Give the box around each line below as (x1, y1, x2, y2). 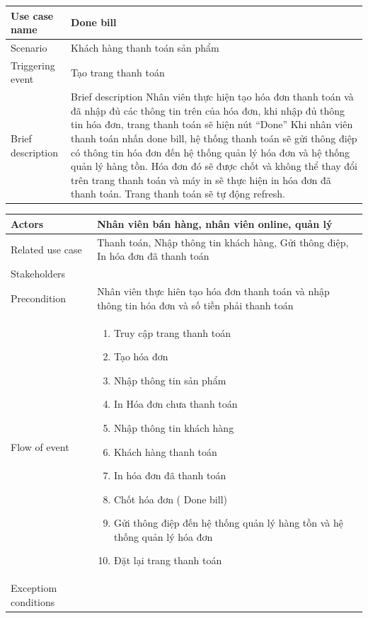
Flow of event (11, 439, 69, 454)
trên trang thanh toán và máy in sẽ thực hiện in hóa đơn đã (71, 172, 331, 187)
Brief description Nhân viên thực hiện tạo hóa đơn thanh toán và (71, 89, 354, 104)
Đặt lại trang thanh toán (113, 553, 222, 568)
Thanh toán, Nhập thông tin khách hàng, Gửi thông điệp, (97, 234, 349, 249)
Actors (11, 216, 44, 231)
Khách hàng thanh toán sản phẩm (71, 40, 219, 55)
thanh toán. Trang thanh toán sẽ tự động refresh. (71, 186, 285, 201)
